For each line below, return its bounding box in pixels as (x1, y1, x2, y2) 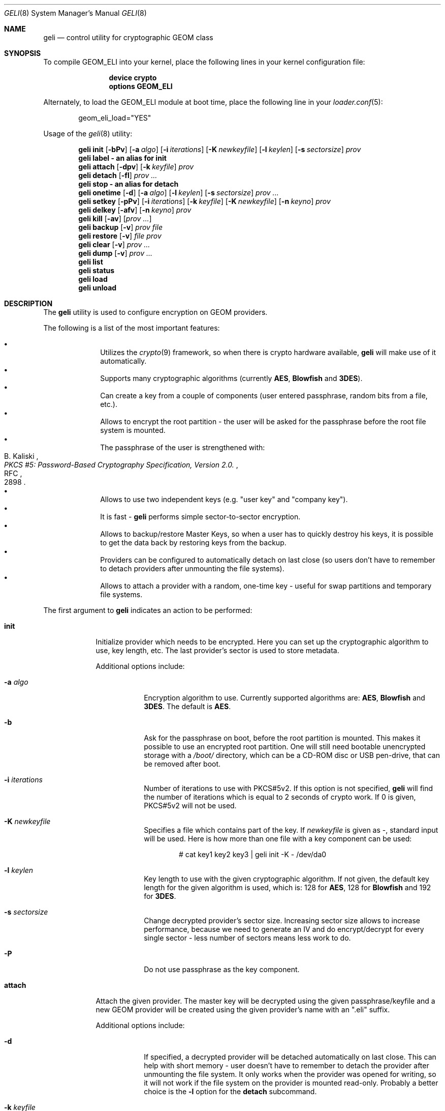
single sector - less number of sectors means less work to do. (144, 933, 351, 942)
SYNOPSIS (4, 49, 41, 57)
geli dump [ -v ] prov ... (78, 249, 153, 257)
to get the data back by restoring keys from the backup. (100, 538, 287, 547)
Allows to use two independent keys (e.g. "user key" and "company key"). (100, 495, 348, 504)
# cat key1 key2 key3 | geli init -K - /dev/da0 (179, 850, 327, 859)
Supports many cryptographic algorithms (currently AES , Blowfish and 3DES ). (100, 374, 363, 383)
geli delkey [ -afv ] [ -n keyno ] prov (78, 206, 192, 214)
